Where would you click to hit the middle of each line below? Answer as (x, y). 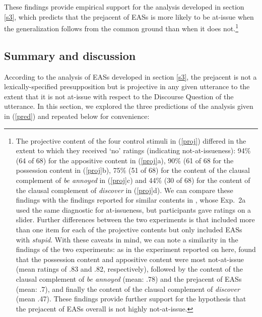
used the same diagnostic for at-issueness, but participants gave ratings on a (134, 209)
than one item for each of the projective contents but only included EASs (129, 229)
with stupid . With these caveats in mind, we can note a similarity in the (127, 239)
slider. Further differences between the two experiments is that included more (135, 219)
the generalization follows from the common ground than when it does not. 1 (121, 27)
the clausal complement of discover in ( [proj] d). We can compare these (124, 190)
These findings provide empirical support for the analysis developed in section (124, 7)
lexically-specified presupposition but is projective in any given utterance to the (127, 86)
